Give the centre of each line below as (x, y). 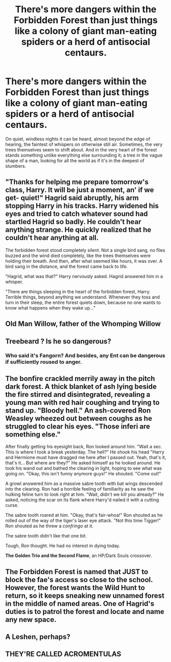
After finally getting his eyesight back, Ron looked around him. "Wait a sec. (84, 447)
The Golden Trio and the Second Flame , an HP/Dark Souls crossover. (79, 556)
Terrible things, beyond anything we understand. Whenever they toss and (82, 297)
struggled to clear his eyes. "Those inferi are (78, 426)
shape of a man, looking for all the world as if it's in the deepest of (75, 160)
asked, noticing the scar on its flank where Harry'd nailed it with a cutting (82, 500)
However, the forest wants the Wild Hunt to (75, 588)
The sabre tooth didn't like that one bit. (46, 536)
